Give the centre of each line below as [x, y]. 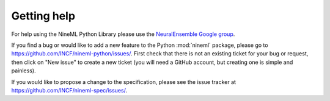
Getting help [43, 16]
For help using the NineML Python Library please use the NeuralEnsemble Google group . [123, 34]
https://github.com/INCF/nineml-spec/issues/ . [69, 90]
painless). [24, 71]
